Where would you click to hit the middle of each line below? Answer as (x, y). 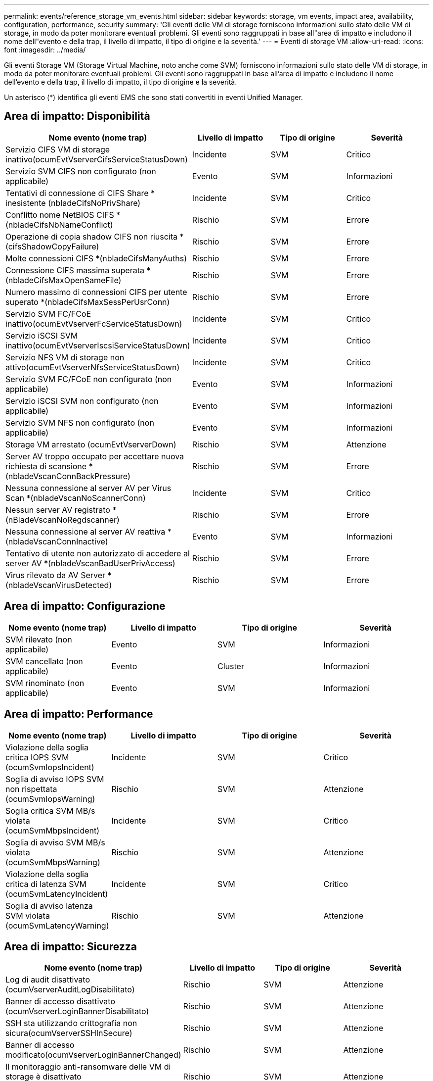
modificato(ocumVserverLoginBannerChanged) (93, 1055)
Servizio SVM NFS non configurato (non (80, 422)
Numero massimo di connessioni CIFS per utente (96, 292)
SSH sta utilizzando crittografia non (71, 1023)
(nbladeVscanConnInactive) (57, 541)
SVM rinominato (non (45, 683)
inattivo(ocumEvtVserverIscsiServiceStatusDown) (98, 345)
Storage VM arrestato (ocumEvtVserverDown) (91, 444)
